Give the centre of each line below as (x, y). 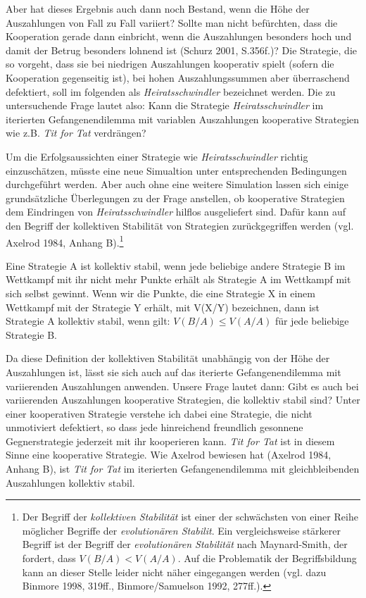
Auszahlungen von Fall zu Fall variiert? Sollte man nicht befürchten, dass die (172, 22)
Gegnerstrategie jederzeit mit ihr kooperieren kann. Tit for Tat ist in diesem (170, 441)
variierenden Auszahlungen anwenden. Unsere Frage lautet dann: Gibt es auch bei (182, 386)
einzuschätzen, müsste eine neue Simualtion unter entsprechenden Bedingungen (176, 170)
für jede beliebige (312, 321)
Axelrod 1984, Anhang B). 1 (65, 241)
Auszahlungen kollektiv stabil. (70, 482)
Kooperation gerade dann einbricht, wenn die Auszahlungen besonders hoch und (179, 36)
